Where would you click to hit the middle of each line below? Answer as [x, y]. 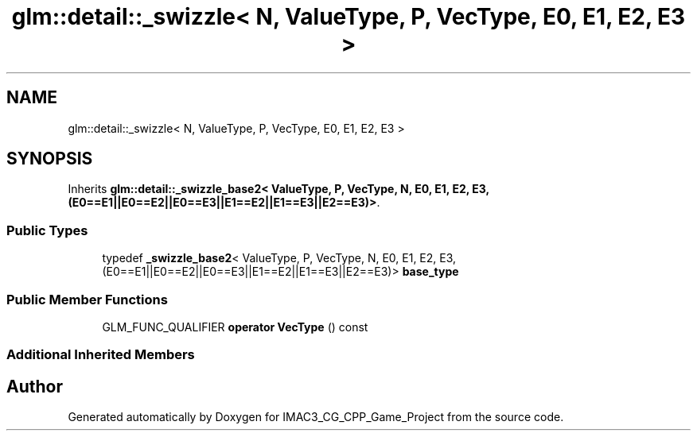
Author [35, 386]
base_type [430, 272]
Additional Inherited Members [101, 355]
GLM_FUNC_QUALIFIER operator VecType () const [235, 327]
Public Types [47, 230]
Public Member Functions [87, 299]
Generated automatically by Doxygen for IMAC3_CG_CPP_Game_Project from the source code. [316, 417]
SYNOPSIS [50, 159]
